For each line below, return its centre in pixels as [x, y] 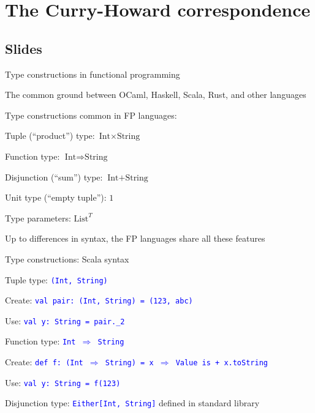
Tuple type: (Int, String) [56, 279]
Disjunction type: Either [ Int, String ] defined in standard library [132, 403]
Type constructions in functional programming [93, 74]
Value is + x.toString [222, 363]
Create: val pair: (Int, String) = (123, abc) [99, 300]
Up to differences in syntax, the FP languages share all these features [135, 238]
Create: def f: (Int [44, 362]
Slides [24, 48]
